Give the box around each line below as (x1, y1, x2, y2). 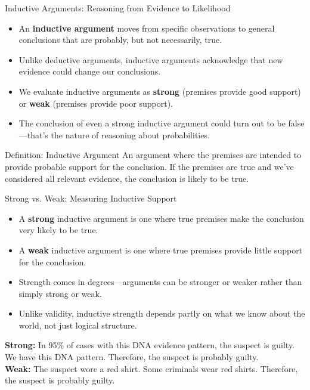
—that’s (18, 128, 48, 141)
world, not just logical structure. (18, 318, 137, 331)
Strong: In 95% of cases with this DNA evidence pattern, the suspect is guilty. (5, 339, 295, 351)
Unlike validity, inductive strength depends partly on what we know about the (18, 307, 305, 320)
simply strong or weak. (18, 287, 102, 299)
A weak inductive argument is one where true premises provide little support (18, 243, 303, 256)
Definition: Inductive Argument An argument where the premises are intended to (5, 148, 302, 161)
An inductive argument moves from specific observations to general (18, 21, 275, 34)
